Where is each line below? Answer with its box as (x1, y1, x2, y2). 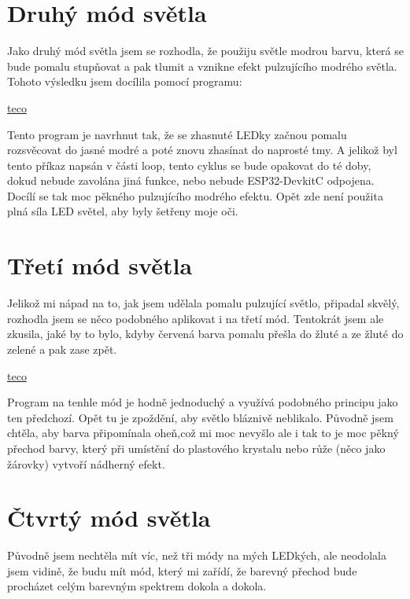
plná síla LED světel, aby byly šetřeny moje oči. (7, 203, 238, 219)
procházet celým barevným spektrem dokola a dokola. (7, 578, 267, 594)
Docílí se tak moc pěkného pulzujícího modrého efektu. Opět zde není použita (7, 187, 383, 204)
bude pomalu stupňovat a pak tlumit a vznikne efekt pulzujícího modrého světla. (7, 57, 397, 74)
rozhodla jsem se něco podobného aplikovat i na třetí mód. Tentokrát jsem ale (7, 310, 384, 326)
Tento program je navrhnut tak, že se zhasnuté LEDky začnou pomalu (7, 126, 347, 142)
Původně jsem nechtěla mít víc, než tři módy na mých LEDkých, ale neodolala (7, 547, 386, 564)
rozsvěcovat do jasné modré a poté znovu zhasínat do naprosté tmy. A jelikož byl (7, 141, 397, 158)
